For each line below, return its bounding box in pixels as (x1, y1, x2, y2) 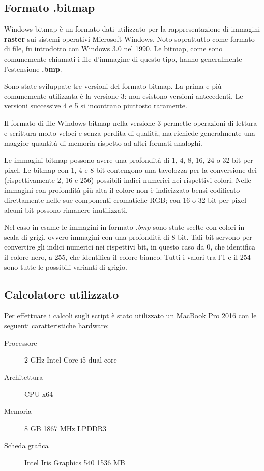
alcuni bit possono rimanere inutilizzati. (4, 204, 128, 215)
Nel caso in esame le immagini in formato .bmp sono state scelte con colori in (4, 221, 245, 232)
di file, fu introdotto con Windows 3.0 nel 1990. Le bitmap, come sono (4, 43, 223, 54)
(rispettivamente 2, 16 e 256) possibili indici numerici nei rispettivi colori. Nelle (4, 174, 251, 185)
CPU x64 (24, 389, 53, 399)
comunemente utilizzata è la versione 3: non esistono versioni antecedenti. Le (4, 90, 243, 101)
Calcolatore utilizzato (4, 286, 119, 302)
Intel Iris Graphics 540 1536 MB (24, 457, 125, 467)
